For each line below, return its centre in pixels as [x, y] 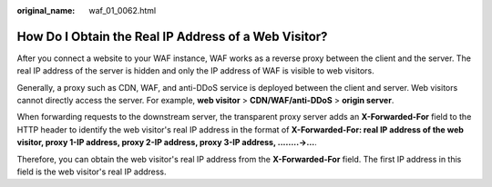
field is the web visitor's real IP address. [92, 172]
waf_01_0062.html [123, 10]
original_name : [46, 10]
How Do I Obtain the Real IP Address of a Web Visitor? [172, 36]
